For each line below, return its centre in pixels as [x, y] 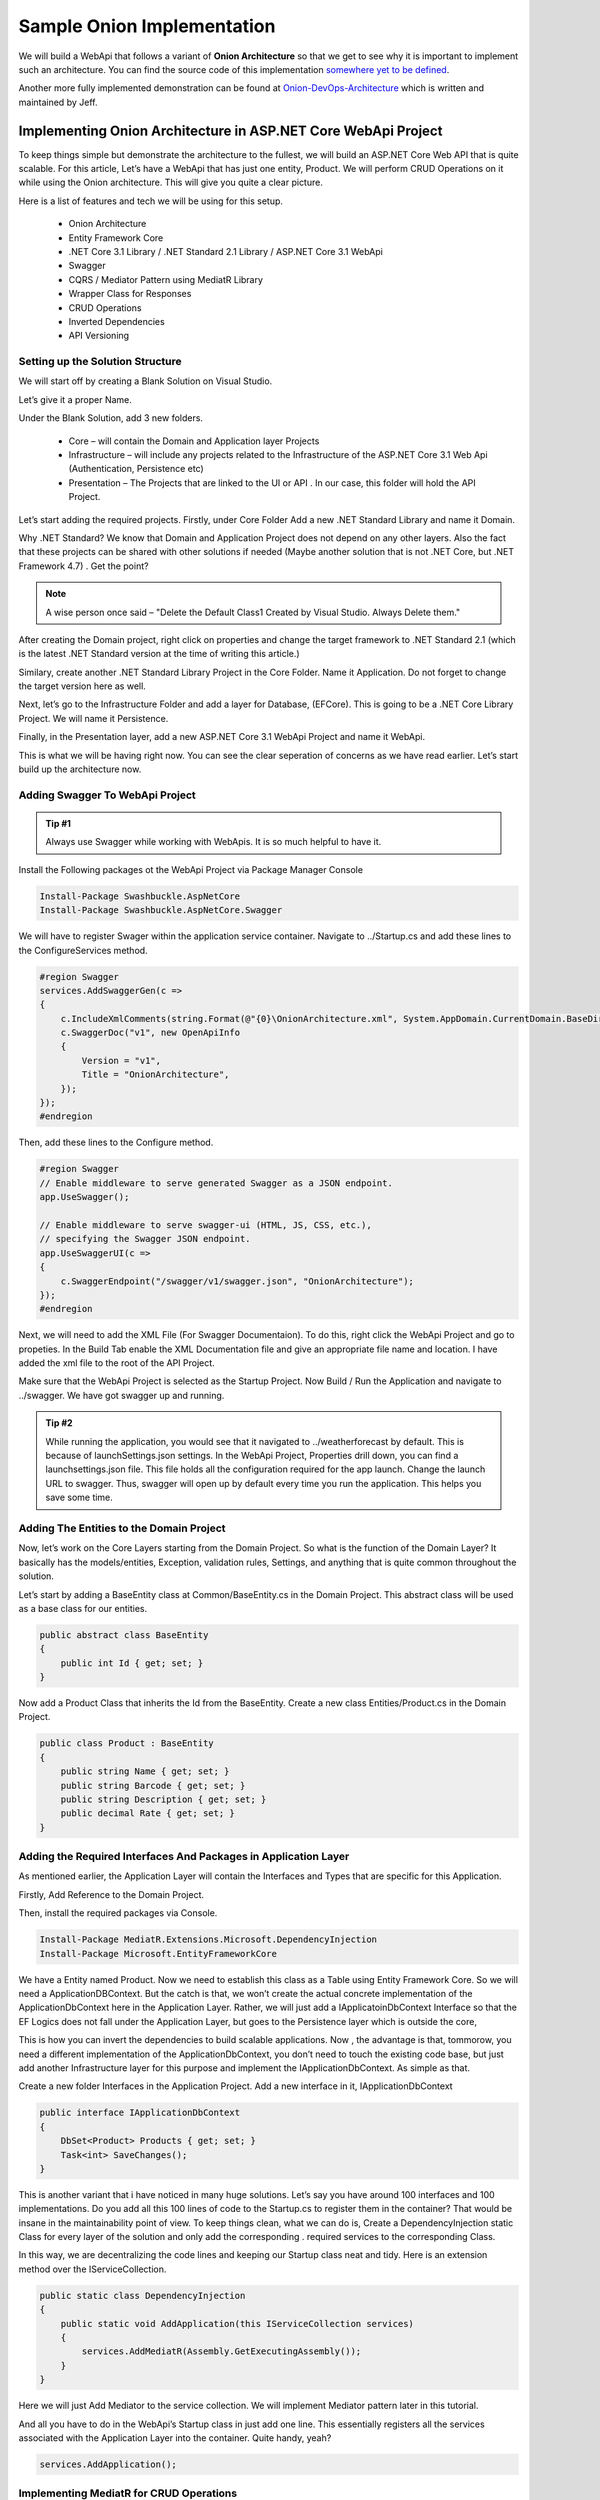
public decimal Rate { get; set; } [147, 1813]
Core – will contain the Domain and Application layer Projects [194, 441]
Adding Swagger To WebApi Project [107, 795]
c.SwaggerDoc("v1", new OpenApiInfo [150, 1033]
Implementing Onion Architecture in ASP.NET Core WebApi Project [230, 130]
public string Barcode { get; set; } [153, 1785]
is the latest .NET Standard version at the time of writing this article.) [159, 654]
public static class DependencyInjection [142, 2295]
